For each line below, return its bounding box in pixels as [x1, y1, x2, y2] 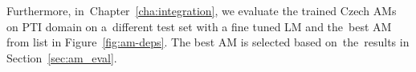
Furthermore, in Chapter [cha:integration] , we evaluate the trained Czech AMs [6, 2, 397, 18]
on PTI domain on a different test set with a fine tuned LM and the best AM [6, 18, 392, 34]
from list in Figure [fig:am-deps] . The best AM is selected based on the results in [6, 34, 410, 50]
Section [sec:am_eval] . [6, 49, 117, 66]
